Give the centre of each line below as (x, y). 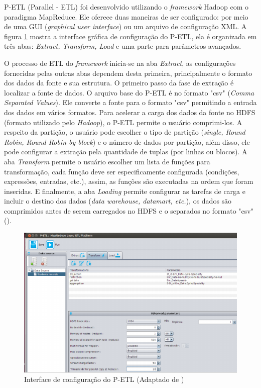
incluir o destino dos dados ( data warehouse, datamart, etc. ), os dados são (118, 201)
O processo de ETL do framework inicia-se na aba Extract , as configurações (120, 63)
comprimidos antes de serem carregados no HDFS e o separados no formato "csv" (129, 210)
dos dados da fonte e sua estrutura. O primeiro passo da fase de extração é (119, 83)
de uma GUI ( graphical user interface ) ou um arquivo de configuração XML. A (125, 26)
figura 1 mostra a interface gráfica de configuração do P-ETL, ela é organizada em (130, 36)
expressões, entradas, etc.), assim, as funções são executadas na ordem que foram (129, 181)
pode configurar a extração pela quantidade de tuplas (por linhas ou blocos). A (126, 152)
